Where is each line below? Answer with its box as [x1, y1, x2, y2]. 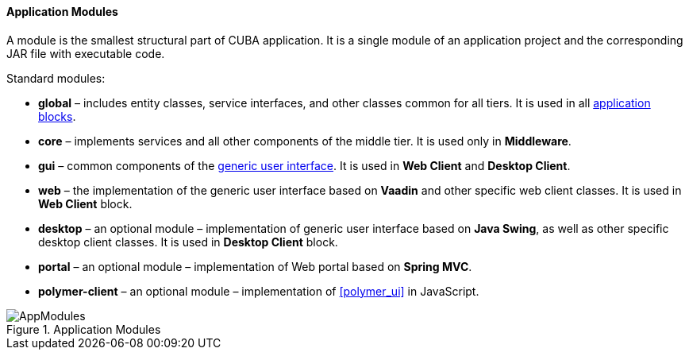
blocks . [38, 109, 76, 123]
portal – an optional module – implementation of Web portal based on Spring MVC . [38, 259, 472, 273]
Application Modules [6, 5, 118, 18]
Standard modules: [6, 71, 106, 85]
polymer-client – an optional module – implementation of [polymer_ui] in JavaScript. [38, 284, 479, 298]
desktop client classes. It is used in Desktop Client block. [38, 234, 338, 249]
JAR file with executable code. [6, 46, 165, 60]
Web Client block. [38, 196, 133, 211]
